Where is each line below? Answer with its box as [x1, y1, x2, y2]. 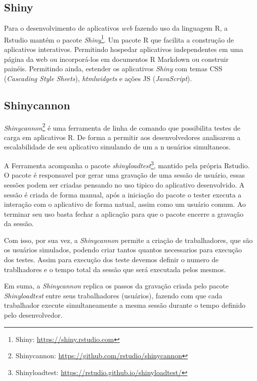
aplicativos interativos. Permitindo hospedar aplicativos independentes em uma [4, 44, 244, 54]
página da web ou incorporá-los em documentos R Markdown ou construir [4, 53, 229, 64]
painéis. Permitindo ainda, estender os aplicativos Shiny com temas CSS [4, 63, 222, 74]
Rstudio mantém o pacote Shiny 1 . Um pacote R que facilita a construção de [4, 33, 234, 45]
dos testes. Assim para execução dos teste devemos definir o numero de [4, 254, 219, 265]
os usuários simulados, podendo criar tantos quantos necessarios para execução [4, 244, 242, 255]
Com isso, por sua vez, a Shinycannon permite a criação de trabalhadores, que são [4, 235, 253, 245]
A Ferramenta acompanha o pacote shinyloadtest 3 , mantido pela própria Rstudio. [4, 159, 250, 170]
